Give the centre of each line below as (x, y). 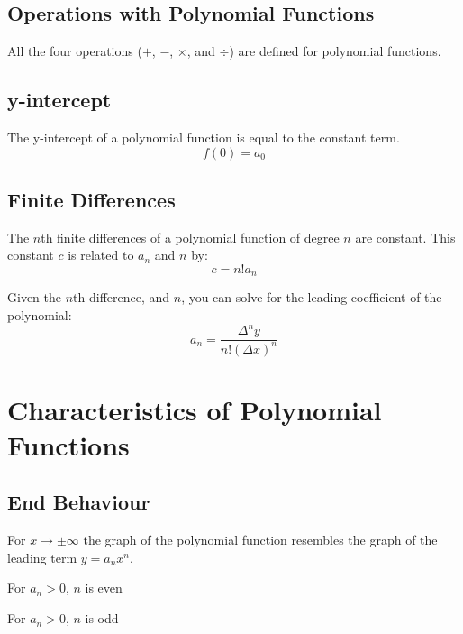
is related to (101, 255)
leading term (42, 557)
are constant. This (405, 237)
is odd (102, 618)
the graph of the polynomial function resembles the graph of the (260, 540)
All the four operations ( (75, 51)
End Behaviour (79, 502)
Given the (34, 297)
